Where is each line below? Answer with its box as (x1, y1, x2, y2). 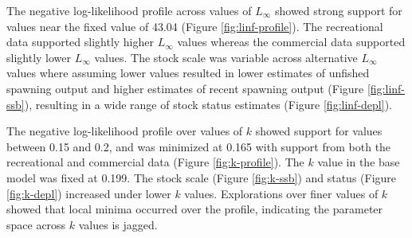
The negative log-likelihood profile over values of (6, 123, 243, 139)
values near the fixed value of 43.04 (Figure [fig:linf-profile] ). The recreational (6, 18, 383, 34)
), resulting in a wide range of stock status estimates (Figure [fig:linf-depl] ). (24, 96, 392, 112)
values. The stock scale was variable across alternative (94, 49, 358, 65)
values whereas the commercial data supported (177, 33, 406, 50)
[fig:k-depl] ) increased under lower (6, 185, 171, 201)
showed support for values (255, 123, 383, 139)
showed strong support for (274, 2, 402, 18)
